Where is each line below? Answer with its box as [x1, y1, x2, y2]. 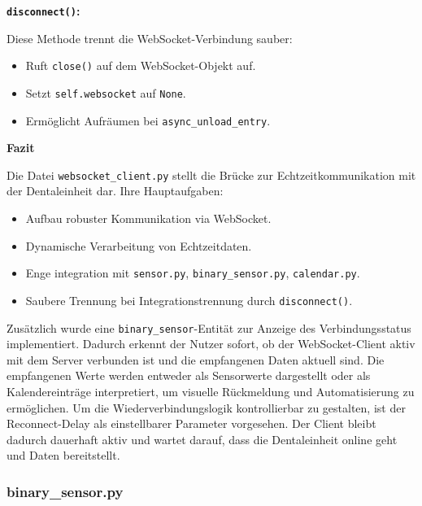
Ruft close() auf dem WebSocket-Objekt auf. [25, 57, 256, 74]
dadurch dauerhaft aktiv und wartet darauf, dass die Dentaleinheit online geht [7, 430, 398, 447]
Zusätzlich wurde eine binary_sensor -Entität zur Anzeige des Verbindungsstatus [7, 319, 411, 336]
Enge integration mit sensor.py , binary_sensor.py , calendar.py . [25, 264, 360, 281]
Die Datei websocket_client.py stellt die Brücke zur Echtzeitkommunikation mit [7, 166, 416, 183]
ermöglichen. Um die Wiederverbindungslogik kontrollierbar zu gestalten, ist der [7, 399, 406, 416]
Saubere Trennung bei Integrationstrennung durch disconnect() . [25, 291, 353, 308]
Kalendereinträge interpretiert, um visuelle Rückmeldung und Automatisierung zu [7, 383, 415, 399]
